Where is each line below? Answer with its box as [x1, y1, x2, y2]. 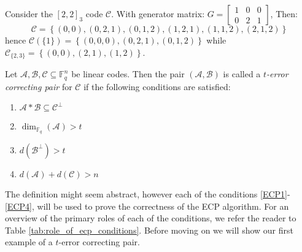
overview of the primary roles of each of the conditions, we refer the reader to [5, 212, 296, 224]
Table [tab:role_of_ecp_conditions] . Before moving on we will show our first [5, 223, 293, 236]
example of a [5, 235, 53, 248]
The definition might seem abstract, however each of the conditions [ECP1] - [5, 187, 290, 200]
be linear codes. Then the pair [71, 67, 185, 80]
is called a [223, 67, 261, 80]
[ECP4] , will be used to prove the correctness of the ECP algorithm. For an [5, 199, 289, 212]
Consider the [5, 7, 53, 20]
